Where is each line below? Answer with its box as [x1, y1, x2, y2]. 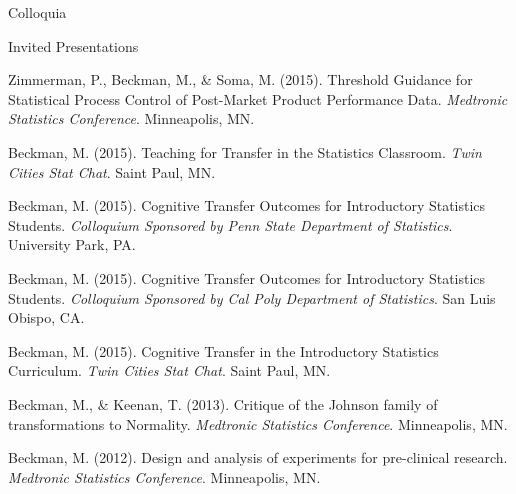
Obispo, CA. [8, 307, 85, 328]
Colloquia [8, 2, 67, 22]
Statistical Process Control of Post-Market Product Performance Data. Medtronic [8, 88, 508, 109]
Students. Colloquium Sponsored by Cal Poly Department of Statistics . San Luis [8, 287, 496, 308]
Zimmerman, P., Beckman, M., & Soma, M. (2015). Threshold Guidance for [8, 69, 473, 90]
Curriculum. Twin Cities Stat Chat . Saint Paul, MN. [8, 360, 331, 381]
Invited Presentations [8, 35, 139, 56]
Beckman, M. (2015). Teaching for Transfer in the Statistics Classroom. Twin [8, 141, 482, 162]
